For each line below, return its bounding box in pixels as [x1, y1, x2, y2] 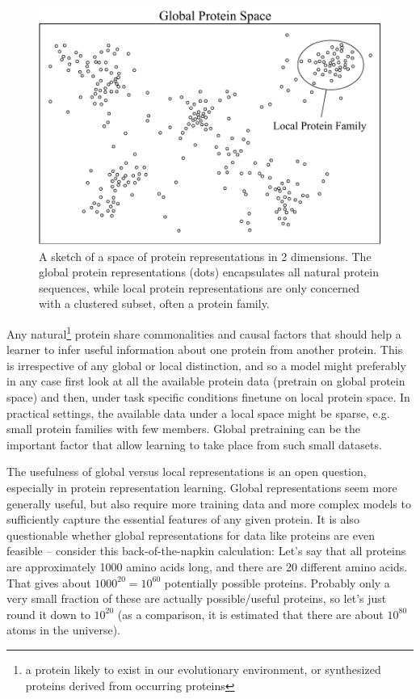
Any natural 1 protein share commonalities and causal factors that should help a [6, 323, 401, 342]
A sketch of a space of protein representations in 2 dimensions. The [39, 247, 372, 264]
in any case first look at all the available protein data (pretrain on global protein [6, 373, 405, 390]
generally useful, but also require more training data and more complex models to [6, 495, 411, 512]
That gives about [6, 574, 91, 591]
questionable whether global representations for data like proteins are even [6, 526, 375, 543]
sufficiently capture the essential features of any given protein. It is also [6, 511, 359, 528]
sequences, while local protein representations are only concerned [39, 279, 360, 296]
